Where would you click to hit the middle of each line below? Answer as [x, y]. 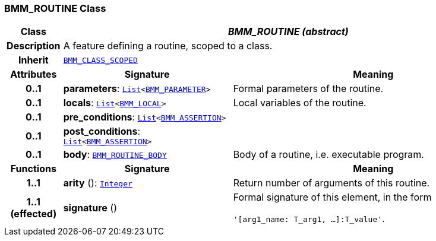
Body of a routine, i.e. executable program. [328, 155]
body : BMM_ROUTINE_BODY [115, 155]
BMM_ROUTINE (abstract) [288, 32]
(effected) [34, 214]
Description [34, 46]
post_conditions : [102, 131]
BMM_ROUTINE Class [55, 8]
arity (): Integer [98, 183]
